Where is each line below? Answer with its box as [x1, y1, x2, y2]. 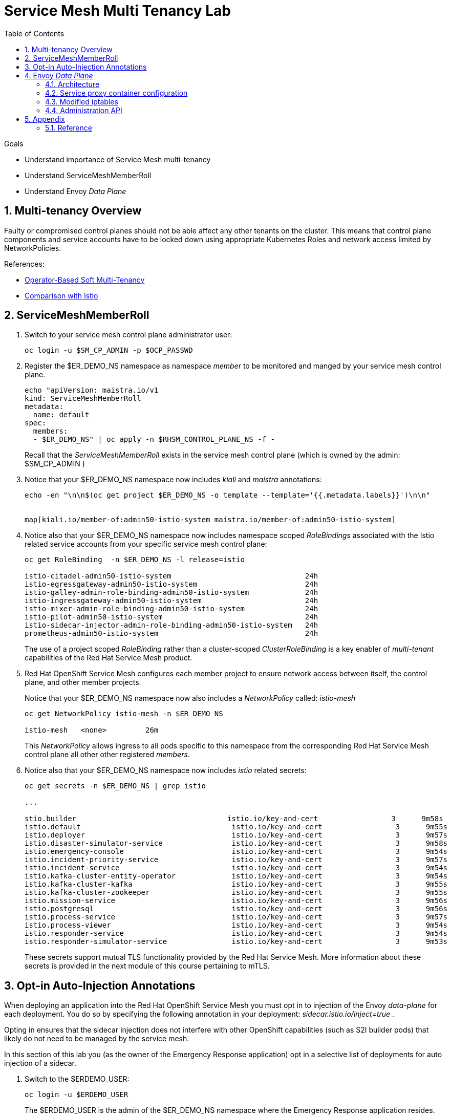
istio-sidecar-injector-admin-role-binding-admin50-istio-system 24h [25, 621, 318, 630]
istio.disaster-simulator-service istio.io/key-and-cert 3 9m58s [25, 839, 448, 848]
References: [4, 259, 45, 268]
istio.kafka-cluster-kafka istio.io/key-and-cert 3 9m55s [25, 880, 448, 889]
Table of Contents [4, 29, 65, 38]
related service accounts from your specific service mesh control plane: [25, 540, 267, 549]
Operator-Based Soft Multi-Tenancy [25, 275, 145, 284]
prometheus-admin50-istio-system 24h [25, 629, 318, 638]
